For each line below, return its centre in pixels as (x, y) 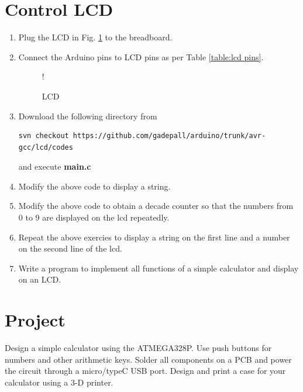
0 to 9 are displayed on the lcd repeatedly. (94, 217)
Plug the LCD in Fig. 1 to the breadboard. (95, 37)
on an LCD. (40, 279)
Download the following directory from (88, 116)
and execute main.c (55, 166)
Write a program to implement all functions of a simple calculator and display (159, 268)
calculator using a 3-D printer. (59, 382)
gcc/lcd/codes (46, 147)
